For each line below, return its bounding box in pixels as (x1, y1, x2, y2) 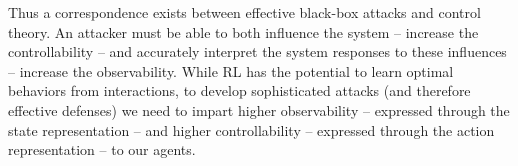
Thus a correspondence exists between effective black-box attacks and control (8, 2, 481, 22)
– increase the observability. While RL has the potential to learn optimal (8, 60, 454, 81)
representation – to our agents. (8, 139, 196, 160)
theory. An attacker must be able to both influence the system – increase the (8, 21, 479, 42)
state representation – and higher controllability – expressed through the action (8, 119, 495, 140)
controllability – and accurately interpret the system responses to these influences (8, 41, 507, 62)
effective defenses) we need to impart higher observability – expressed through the (8, 99, 510, 120)
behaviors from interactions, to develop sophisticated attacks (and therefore (8, 80, 471, 101)
